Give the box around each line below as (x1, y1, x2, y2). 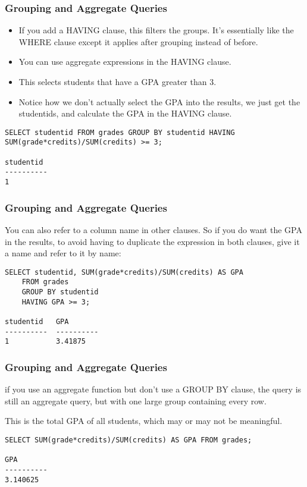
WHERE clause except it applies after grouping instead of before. (18, 35, 258, 48)
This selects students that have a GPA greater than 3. (18, 76, 217, 87)
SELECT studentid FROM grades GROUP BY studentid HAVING (5, 128, 235, 137)
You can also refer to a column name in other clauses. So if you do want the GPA (5, 223, 302, 235)
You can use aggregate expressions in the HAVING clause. (18, 55, 231, 68)
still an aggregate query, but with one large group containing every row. (5, 394, 267, 407)
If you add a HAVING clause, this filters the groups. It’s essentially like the (18, 24, 294, 36)
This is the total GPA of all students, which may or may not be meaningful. (5, 414, 283, 427)
